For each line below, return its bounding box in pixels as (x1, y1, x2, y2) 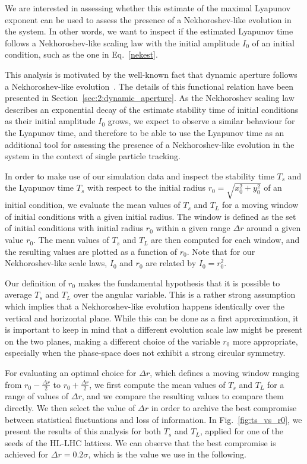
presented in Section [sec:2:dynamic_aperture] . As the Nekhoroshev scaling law (5, 91, 295, 104)
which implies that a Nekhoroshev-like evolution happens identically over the (5, 300, 284, 313)
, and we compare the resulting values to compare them (81, 390, 284, 402)
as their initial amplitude (5, 115, 96, 127)
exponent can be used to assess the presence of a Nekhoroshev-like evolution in (5, 13, 292, 26)
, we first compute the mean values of (89, 378, 226, 390)
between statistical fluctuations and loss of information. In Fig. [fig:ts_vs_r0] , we (5, 413, 302, 425)
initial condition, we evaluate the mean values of (5, 198, 181, 211)
